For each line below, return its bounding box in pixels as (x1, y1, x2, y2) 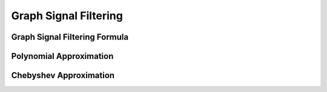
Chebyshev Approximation (11, 70, 115, 81)
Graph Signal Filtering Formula (11, 32, 129, 42)
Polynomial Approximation (11, 51, 114, 61)
